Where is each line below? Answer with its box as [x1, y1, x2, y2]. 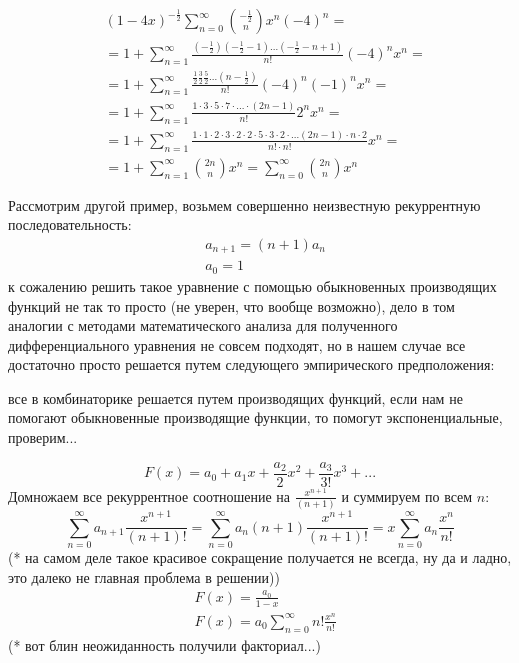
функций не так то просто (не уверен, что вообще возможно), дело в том [8, 295, 455, 316]
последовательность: [8, 214, 132, 235]
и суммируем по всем [341, 485, 473, 506]
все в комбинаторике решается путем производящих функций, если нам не [8, 387, 463, 408]
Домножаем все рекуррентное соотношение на [8, 485, 291, 506]
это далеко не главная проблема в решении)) [8, 566, 280, 587]
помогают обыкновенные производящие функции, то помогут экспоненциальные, [8, 407, 503, 428]
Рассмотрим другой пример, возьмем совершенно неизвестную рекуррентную [8, 194, 481, 215]
